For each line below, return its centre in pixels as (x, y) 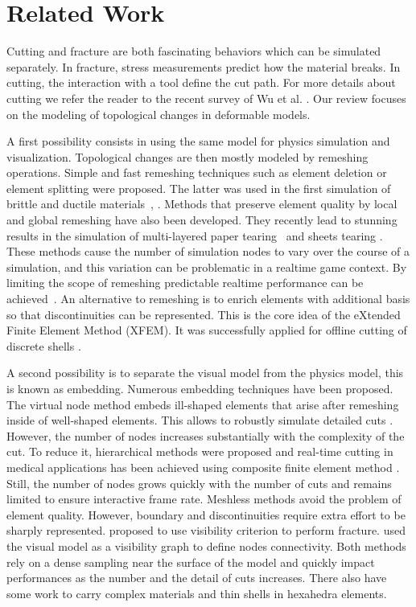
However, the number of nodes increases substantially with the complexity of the (206, 435)
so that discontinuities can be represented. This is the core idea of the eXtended (204, 314)
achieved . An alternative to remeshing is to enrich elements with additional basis (208, 299)
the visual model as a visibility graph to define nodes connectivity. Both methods (206, 545)
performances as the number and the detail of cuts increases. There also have (197, 578)
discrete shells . (44, 345)
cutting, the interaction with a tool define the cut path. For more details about (201, 82)
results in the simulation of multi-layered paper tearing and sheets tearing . (195, 235)
